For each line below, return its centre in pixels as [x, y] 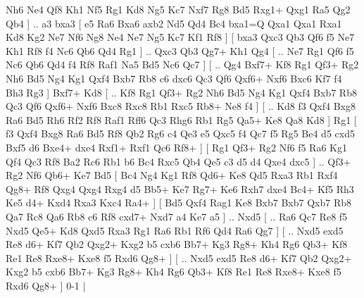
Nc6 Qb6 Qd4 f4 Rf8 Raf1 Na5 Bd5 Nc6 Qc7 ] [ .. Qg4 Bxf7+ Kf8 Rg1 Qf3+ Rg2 [182, 64]
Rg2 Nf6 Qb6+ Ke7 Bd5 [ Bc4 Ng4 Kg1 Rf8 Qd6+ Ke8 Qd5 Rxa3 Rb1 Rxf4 [172, 175]
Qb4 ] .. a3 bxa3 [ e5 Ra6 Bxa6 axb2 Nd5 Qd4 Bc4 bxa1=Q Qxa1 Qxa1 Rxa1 [174, 23]
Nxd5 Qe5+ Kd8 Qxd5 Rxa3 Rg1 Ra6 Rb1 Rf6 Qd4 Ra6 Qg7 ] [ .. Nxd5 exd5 [175, 230]
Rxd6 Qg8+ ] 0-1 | [46, 285]
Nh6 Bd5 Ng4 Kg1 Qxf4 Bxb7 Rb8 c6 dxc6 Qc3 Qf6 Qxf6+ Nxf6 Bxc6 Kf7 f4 [174, 78]
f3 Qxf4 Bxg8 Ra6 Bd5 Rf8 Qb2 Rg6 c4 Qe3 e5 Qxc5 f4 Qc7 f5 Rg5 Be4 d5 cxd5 [180, 134]
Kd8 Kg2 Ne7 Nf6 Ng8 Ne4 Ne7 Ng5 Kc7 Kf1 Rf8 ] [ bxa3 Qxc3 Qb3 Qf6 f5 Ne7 [180, 37]
